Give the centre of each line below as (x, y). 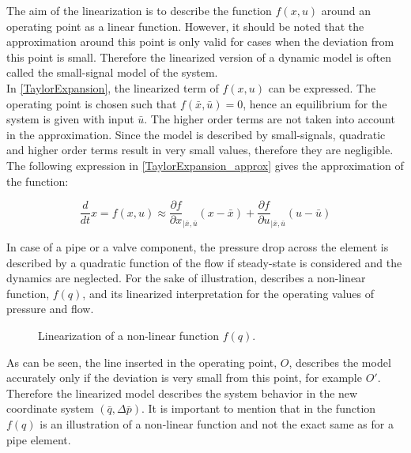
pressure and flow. (50, 309)
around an (346, 10)
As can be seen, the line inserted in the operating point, (142, 362)
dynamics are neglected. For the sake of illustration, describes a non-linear (186, 278)
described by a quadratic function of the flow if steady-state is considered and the (204, 262)
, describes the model (340, 362)
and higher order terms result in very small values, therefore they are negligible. (200, 150)
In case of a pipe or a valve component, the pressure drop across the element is (198, 246)
